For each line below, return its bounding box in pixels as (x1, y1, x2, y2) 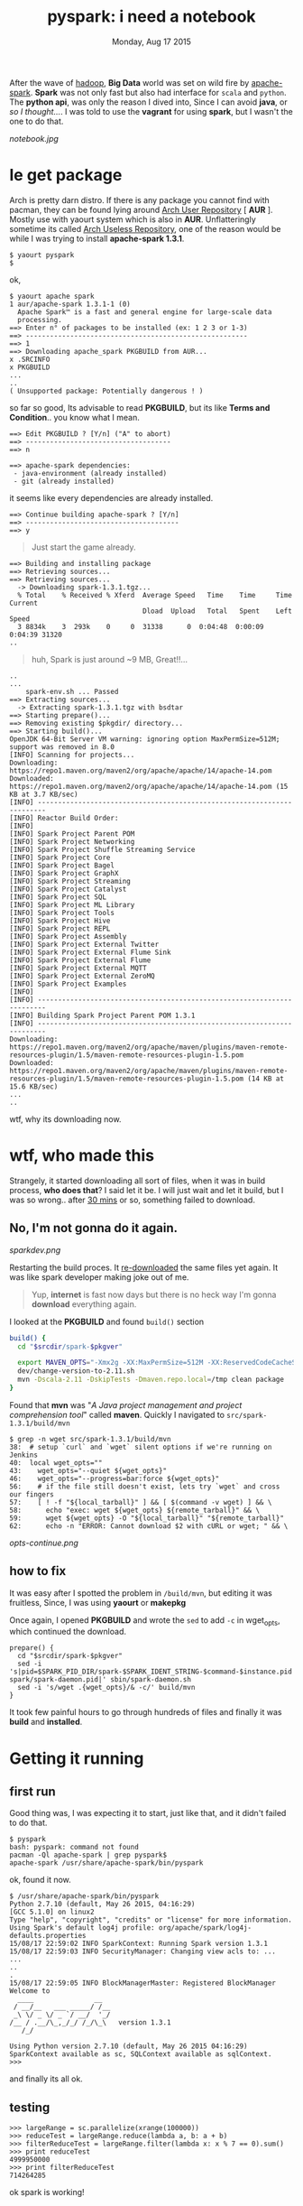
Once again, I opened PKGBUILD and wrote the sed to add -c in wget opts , (9, 1614, 280, 1627)
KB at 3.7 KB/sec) (9, 790, 78, 799)
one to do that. (9, 116, 64, 126)
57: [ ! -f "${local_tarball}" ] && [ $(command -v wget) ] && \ (9, 1497, 272, 1506)
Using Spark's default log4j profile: (9, 1923, 155, 1933)
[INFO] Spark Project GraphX (9, 868, 119, 877)
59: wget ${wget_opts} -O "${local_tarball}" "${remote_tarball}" (9, 1514, 284, 1523)
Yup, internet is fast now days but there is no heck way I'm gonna (31, 1289, 277, 1300)
